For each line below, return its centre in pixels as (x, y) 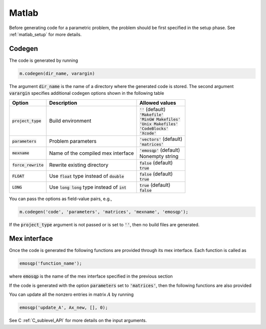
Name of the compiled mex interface (91, 153)
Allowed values (158, 103)
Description (63, 103)
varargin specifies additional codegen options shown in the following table (87, 93)
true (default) (155, 185)
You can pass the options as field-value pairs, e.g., (61, 199)
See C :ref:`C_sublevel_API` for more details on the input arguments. (78, 321)
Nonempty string (159, 156)
